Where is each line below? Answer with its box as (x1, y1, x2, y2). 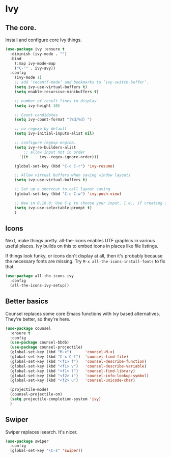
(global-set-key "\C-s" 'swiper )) (10, 448, 83, 453)
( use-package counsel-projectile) (10, 345, 83, 350)
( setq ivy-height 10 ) (14, 103, 60, 108)
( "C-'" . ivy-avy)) (14, 66, 56, 71)
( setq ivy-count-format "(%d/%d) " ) (14, 117, 93, 122)
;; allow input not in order (23, 150, 85, 155)
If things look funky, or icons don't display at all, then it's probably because (5, 253, 163, 259)
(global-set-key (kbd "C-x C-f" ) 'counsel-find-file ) (10, 354, 129, 359)
